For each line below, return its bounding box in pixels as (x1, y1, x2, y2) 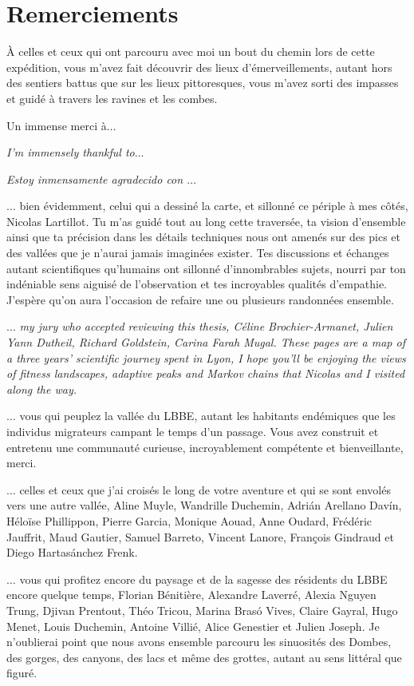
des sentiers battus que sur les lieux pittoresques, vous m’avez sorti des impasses (6, 74, 399, 91)
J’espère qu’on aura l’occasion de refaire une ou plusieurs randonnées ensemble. (6, 291, 394, 307)
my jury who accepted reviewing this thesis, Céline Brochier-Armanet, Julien (19, 318, 393, 335)
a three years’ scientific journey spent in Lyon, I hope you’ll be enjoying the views (6, 349, 406, 366)
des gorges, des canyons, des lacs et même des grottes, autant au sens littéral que (6, 648, 402, 665)
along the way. (6, 380, 77, 397)
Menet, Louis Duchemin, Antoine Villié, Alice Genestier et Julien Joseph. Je (6, 617, 380, 634)
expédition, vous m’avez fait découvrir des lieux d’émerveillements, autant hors (6, 58, 392, 75)
